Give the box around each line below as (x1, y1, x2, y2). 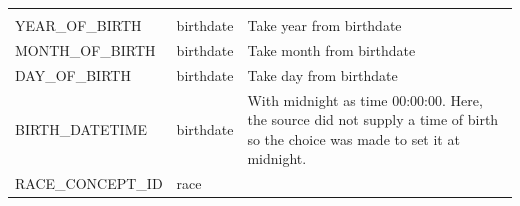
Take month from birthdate (247, 39, 416, 60)
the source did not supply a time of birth (247, 109, 499, 130)
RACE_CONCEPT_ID (15, 173, 163, 194)
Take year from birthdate (247, 15, 402, 35)
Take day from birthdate (247, 64, 398, 85)
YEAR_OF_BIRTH (15, 15, 142, 35)
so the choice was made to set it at (247, 128, 460, 149)
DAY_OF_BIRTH (15, 64, 131, 85)
